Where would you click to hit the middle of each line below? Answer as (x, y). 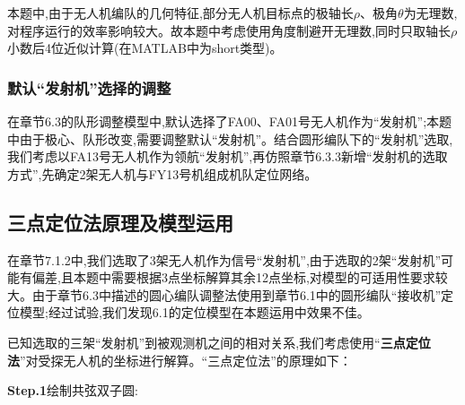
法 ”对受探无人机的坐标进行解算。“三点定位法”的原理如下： (180, 360)
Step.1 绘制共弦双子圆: (73, 390)
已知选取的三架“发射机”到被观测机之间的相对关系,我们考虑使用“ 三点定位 (219, 342)
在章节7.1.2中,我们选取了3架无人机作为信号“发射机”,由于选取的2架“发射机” (224, 259)
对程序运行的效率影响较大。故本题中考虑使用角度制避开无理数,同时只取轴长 (229, 30)
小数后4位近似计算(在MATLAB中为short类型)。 (145, 48)
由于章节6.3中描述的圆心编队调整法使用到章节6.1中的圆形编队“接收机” (236, 294)
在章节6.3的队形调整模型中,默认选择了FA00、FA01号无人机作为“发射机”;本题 (230, 121)
